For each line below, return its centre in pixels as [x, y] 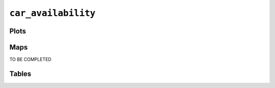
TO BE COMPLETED [31, 59]
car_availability [52, 13]
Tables [20, 74]
